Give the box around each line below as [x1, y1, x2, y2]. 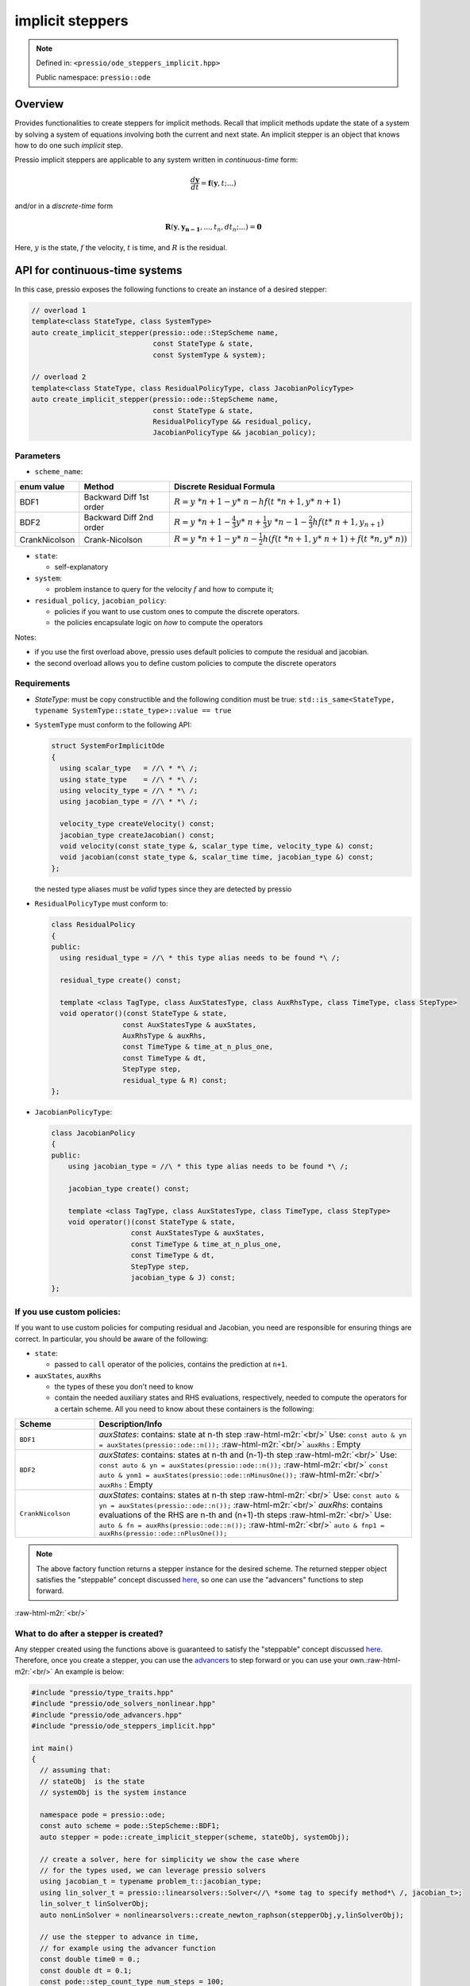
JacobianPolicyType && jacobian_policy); [152, 428, 317, 437]
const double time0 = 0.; [40, 1955, 141, 1964]
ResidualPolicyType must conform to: [34, 898, 168, 909]
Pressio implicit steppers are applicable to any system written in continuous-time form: [14, 155, 299, 164]
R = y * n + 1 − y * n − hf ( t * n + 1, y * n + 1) [173, 496, 341, 508]
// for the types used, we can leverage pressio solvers [40, 1865, 266, 1875]
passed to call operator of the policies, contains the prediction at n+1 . [54, 1359, 288, 1370]
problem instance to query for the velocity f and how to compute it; [54, 585, 274, 594]
